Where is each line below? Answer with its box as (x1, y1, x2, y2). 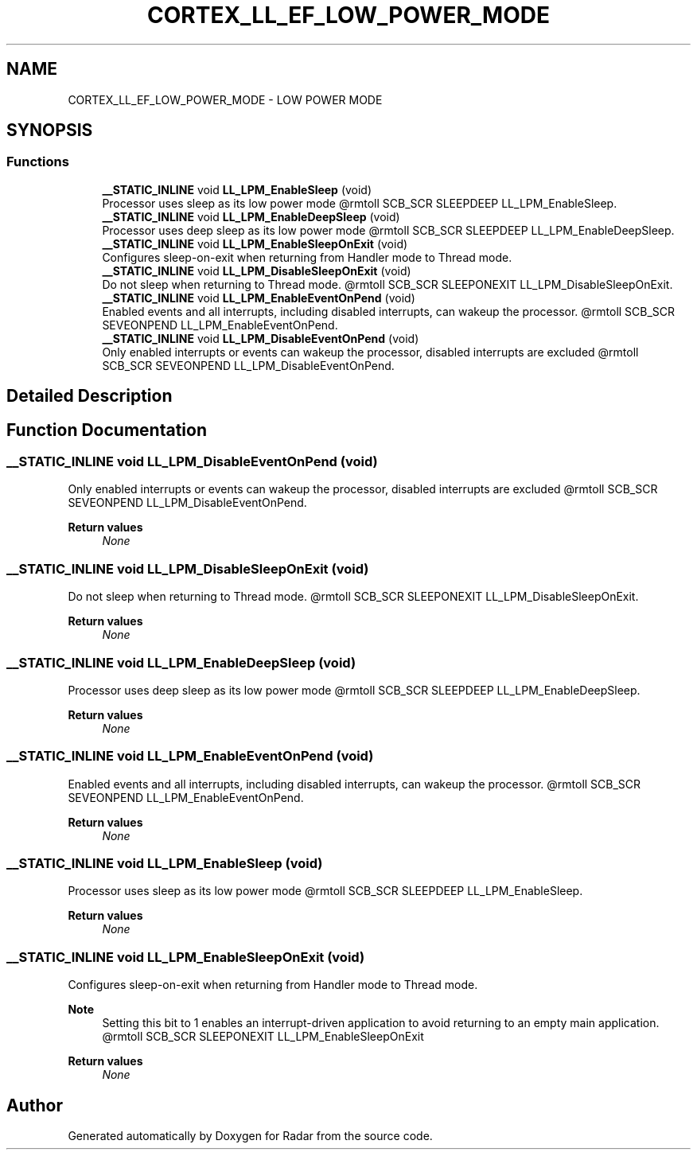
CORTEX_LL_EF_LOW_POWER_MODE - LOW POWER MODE (68, 92, 383, 107)
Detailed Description (6, 386, 173, 407)
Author (6, 1095, 63, 1115)
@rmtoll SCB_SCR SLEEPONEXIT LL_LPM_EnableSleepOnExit (102, 1030, 424, 1044)
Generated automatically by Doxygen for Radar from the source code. (68, 1129, 433, 1143)
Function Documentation (6, 419, 207, 440)
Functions (6, 154, 69, 170)
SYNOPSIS (6, 120, 93, 141)
